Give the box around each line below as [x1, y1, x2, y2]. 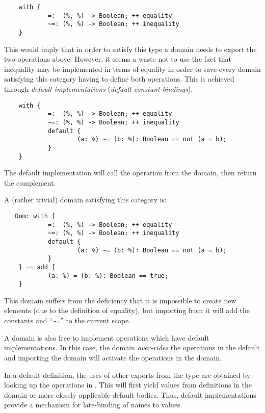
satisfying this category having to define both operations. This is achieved [4, 73, 234, 84]
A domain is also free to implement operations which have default [4, 332, 209, 343]
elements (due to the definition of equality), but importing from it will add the [4, 305, 250, 316]
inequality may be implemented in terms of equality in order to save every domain [4, 63, 261, 74]
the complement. [4, 177, 56, 188]
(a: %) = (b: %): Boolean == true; [47, 272, 169, 279]
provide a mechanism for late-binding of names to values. [4, 399, 182, 410]
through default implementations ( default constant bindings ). [4, 84, 193, 94]
